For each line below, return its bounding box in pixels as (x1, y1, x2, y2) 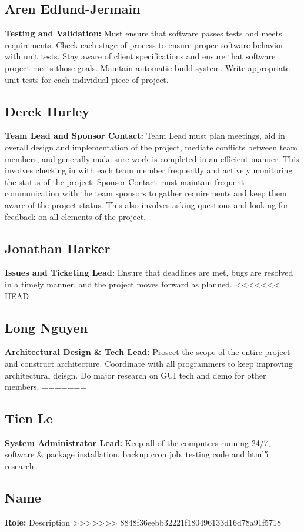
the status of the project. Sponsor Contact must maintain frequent (5, 175, 245, 188)
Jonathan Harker (5, 239, 111, 257)
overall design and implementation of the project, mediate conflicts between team (5, 140, 298, 153)
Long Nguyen (5, 318, 88, 336)
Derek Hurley (5, 102, 90, 120)
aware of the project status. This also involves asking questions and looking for (5, 198, 289, 210)
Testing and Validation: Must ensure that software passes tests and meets (5, 27, 282, 39)
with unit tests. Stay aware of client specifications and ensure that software (5, 50, 276, 62)
